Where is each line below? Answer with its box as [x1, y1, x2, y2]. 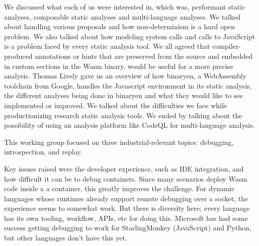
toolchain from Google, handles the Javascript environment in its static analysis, [4, 80, 252, 91]
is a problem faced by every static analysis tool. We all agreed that [4, 41, 210, 51]
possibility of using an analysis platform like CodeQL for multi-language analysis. [4, 120, 255, 130]
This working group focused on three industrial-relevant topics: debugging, [4, 136, 234, 147]
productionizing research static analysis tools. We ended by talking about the [4, 110, 242, 120]
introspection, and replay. [4, 146, 82, 157]
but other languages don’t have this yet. [4, 232, 127, 243]
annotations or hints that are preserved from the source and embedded [35, 50, 253, 61]
